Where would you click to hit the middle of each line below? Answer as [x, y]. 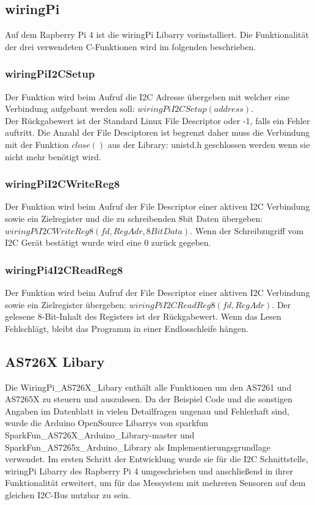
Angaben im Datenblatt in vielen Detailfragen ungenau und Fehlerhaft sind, [147, 411]
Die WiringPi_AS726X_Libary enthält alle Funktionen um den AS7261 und [148, 387]
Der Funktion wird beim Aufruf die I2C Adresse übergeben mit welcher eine [147, 96]
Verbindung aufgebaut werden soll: [70, 109]
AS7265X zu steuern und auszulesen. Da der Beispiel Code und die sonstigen [149, 399]
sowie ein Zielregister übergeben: [66, 304]
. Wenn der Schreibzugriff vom [247, 230]
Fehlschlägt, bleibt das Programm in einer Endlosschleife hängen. [127, 328]
